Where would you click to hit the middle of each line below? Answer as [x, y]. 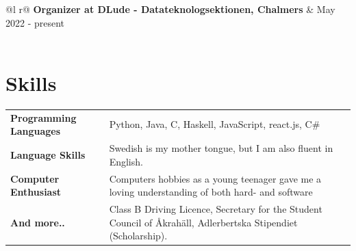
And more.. [38, 222]
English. [126, 161]
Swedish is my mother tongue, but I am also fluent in [221, 148]
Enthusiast [36, 192]
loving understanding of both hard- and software [211, 192]
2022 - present [35, 22]
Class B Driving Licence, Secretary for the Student [216, 208]
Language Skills [48, 154]
